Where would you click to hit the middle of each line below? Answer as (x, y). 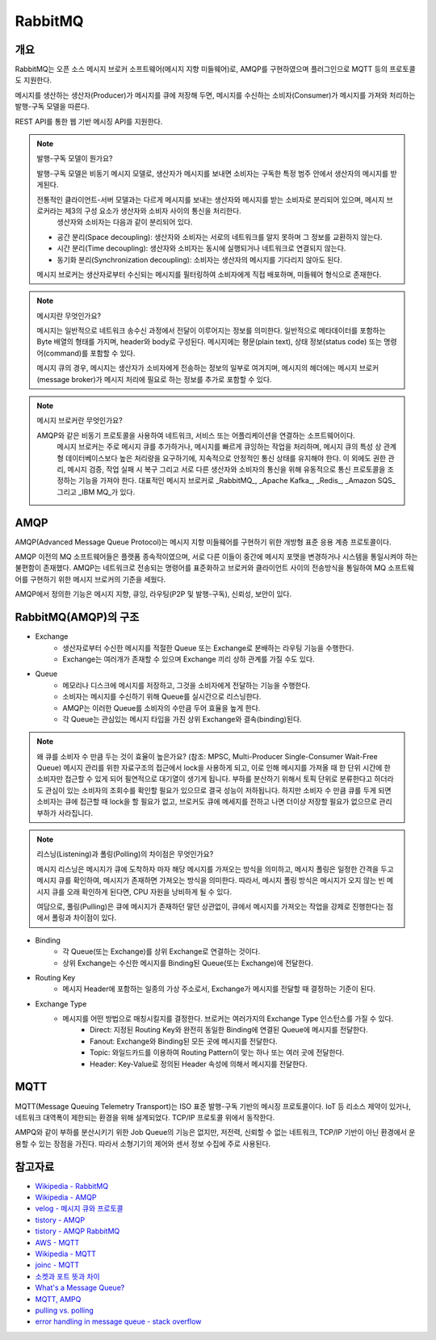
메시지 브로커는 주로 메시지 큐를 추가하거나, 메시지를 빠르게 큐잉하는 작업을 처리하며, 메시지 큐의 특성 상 (219, 447)
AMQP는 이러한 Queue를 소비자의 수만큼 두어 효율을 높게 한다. (161, 708)
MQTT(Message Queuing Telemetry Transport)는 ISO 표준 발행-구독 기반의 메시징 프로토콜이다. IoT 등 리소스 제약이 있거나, (213, 1106)
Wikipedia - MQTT (66, 1254)
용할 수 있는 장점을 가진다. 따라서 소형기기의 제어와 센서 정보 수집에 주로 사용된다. (143, 1144)
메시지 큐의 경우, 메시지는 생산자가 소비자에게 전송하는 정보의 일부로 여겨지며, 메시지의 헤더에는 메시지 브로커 (208, 368)
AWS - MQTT (57, 1242)
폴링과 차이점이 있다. (84, 918)
